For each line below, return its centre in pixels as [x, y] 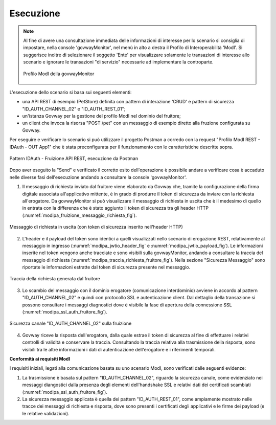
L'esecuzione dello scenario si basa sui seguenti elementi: [71, 92]
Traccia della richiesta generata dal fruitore [55, 279]
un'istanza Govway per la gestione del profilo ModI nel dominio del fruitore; [101, 116]
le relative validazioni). [46, 413]
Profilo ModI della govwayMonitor [59, 74]
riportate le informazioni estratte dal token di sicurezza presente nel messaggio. [106, 267]
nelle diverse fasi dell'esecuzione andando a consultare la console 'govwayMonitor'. [98, 177]
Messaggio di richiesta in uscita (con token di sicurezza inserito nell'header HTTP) [96, 227]
